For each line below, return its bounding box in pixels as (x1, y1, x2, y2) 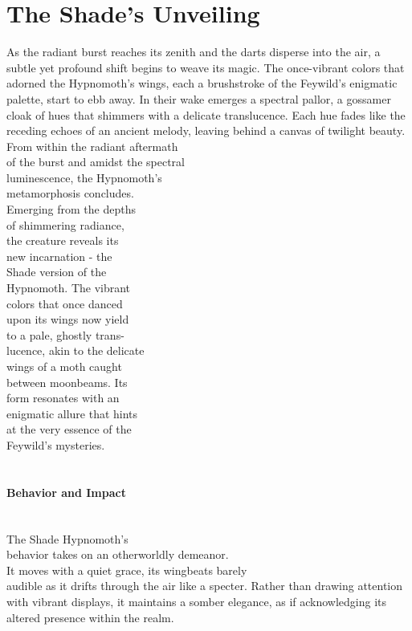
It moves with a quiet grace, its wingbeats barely (6, 561, 247, 578)
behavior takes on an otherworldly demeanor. (6, 546, 229, 563)
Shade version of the (6, 263, 107, 280)
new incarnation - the (6, 247, 112, 264)
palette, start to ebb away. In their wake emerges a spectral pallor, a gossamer (6, 90, 391, 107)
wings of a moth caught (6, 358, 122, 374)
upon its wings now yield (6, 311, 129, 328)
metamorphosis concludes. (6, 185, 134, 202)
